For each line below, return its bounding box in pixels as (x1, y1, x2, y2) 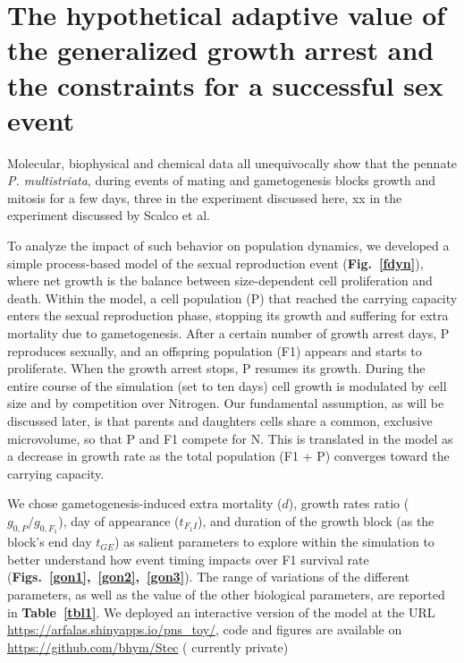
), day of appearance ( (58, 511, 180, 530)
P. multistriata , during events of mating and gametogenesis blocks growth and (7, 171, 436, 190)
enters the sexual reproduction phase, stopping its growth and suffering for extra (7, 306, 449, 325)
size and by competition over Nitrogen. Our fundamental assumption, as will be (7, 394, 444, 412)
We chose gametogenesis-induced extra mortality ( (7, 494, 283, 513)
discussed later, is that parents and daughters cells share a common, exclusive (7, 412, 433, 429)
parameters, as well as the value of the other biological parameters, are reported (7, 584, 445, 603)
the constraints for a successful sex (7, 66, 443, 103)
